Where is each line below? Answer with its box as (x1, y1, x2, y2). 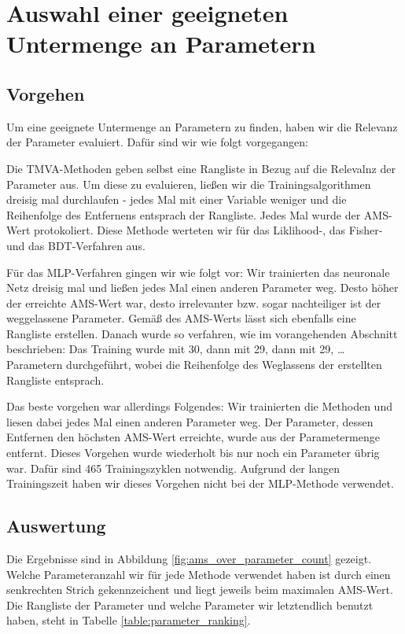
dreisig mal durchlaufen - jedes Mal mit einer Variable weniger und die (6, 191, 347, 208)
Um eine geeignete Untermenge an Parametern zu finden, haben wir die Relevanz (6, 118, 398, 135)
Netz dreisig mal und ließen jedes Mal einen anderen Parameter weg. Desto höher (6, 279, 399, 296)
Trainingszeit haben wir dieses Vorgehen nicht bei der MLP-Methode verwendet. (6, 475, 394, 492)
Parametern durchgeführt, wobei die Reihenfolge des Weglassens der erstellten (6, 356, 382, 373)
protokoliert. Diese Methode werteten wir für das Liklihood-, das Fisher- (34, 222, 383, 238)
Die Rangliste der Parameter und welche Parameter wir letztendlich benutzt (6, 596, 374, 613)
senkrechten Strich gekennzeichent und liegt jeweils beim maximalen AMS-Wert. (6, 581, 393, 598)
